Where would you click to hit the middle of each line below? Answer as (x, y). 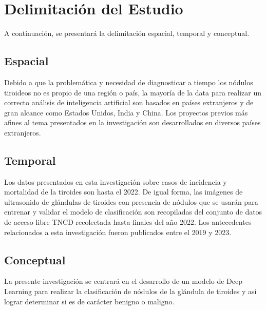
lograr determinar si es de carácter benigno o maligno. (89, 301)
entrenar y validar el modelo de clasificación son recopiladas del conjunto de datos (133, 212)
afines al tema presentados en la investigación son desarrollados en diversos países (132, 122)
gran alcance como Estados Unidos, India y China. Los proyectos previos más (126, 112)
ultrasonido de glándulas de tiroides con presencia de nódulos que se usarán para (131, 201)
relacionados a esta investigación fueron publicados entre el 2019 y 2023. (118, 232)
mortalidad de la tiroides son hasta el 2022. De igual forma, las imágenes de (123, 192)
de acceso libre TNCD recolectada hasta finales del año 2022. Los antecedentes (128, 222)
